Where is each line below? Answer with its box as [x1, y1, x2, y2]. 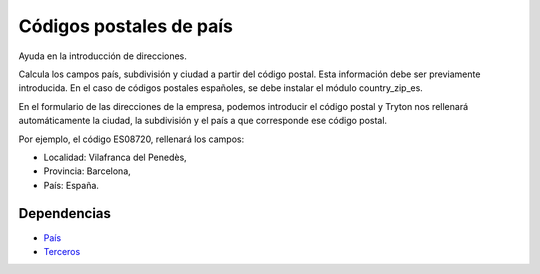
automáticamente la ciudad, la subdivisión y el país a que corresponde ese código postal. [18, 115, 388, 127]
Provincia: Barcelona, [43, 165, 132, 177]
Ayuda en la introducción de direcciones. [18, 50, 187, 62]
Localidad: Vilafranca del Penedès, [43, 151, 187, 163]
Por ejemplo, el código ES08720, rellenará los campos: [18, 133, 245, 145]
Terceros [43, 245, 81, 257]
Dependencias [18, 205, 112, 222]
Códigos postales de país [18, 15, 234, 37]
